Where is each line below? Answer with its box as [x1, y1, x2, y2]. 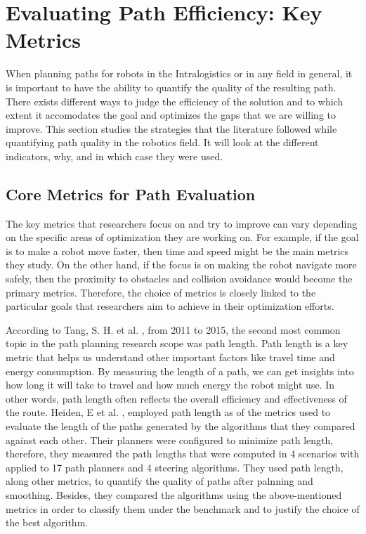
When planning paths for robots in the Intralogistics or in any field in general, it [6, 66, 353, 81]
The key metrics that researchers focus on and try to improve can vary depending [6, 216, 358, 230]
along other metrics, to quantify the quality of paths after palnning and [6, 474, 313, 488]
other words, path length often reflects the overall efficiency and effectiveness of [6, 391, 347, 405]
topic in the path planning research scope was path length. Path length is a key [6, 336, 348, 351]
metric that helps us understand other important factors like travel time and [6, 350, 335, 365]
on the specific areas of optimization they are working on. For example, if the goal [6, 230, 359, 245]
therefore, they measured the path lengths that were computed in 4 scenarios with [6, 446, 360, 461]
